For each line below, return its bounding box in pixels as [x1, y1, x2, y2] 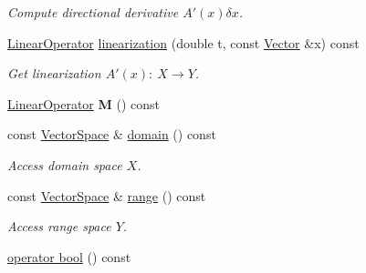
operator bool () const [7, 247, 131, 266]
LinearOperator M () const [7, 94, 160, 113]
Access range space [7, 217, 111, 236]
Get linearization [7, 64, 101, 83]
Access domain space [7, 155, 122, 174]
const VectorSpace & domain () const [7, 125, 216, 144]
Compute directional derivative [7, 3, 179, 21]
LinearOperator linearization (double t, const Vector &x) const [7, 33, 360, 52]
